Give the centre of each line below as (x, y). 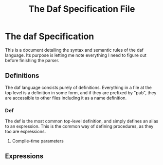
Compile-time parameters (38, 141)
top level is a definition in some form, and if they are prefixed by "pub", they (81, 93)
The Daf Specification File (82, 9)
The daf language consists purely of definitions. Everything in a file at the (78, 87)
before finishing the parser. (32, 60)
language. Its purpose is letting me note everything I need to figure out (76, 55)
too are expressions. (26, 132)
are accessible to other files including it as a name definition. (66, 98)
